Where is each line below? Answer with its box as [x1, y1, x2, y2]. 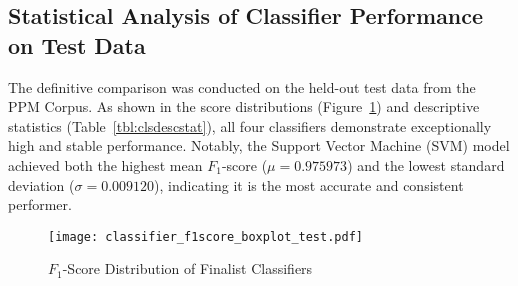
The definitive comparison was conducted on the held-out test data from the [8, 76, 476, 97]
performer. [8, 194, 72, 215]
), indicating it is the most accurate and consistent [154, 174, 464, 195]
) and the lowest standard [347, 154, 505, 175]
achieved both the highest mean [8, 154, 203, 175]
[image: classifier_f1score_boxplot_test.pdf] [48, 229, 363, 244]
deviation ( [8, 174, 75, 195]
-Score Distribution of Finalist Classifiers [62, 258, 313, 279]
